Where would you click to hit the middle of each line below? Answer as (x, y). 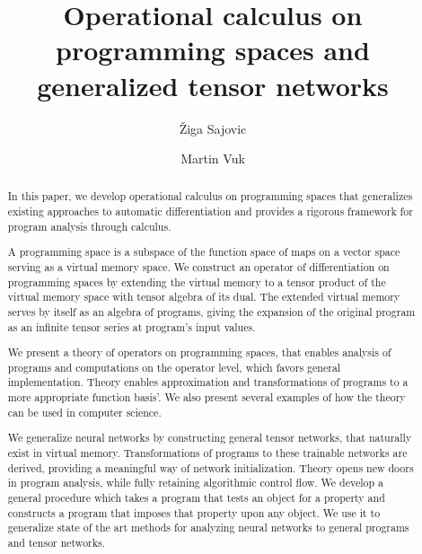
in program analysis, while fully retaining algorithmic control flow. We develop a (195, 483)
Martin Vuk (213, 158)
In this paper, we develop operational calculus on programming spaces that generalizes (210, 196)
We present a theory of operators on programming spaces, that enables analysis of (199, 352)
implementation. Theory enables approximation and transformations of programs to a (208, 382)
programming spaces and (213, 50)
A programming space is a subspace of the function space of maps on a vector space (204, 252)
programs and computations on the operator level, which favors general (174, 367)
